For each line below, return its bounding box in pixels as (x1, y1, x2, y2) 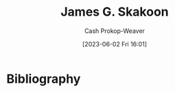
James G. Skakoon (60, 4, 169, 20)
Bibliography (6, 71, 81, 86)
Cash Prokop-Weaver (84, 27, 145, 35)
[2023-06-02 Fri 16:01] (82, 40, 147, 48)
